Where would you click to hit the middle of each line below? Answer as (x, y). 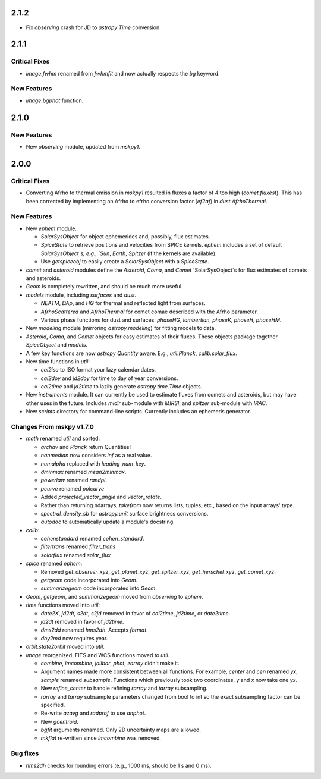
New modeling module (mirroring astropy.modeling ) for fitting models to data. (121, 328)
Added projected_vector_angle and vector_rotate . (101, 497)
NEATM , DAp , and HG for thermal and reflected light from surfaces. (123, 303)
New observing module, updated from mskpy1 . (83, 146)
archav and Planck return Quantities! (86, 447)
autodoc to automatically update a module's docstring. (108, 522)
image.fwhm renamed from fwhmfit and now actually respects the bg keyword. (123, 73)
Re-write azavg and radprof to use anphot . (93, 713)
